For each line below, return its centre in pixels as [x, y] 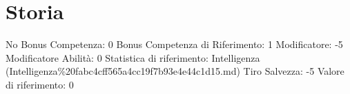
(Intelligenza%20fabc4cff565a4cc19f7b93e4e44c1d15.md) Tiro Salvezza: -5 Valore [175, 71]
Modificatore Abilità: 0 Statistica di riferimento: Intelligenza [133, 57]
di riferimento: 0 [40, 84]
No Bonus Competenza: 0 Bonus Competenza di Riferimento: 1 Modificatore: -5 [174, 44]
